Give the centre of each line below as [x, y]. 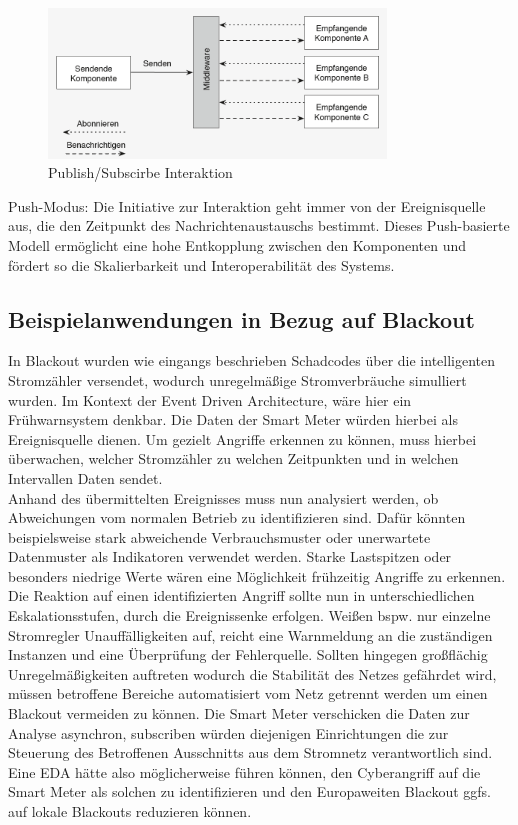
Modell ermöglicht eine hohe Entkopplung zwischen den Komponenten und [237, 244]
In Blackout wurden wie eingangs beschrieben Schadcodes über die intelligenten [252, 360]
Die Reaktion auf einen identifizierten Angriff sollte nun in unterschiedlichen [241, 595]
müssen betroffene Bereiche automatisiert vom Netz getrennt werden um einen [248, 693]
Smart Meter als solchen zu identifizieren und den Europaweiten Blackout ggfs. [249, 791]
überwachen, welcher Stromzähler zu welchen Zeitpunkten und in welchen [233, 458]
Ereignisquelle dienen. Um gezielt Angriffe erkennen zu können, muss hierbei [242, 438]
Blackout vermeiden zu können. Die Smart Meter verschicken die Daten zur [239, 713]
